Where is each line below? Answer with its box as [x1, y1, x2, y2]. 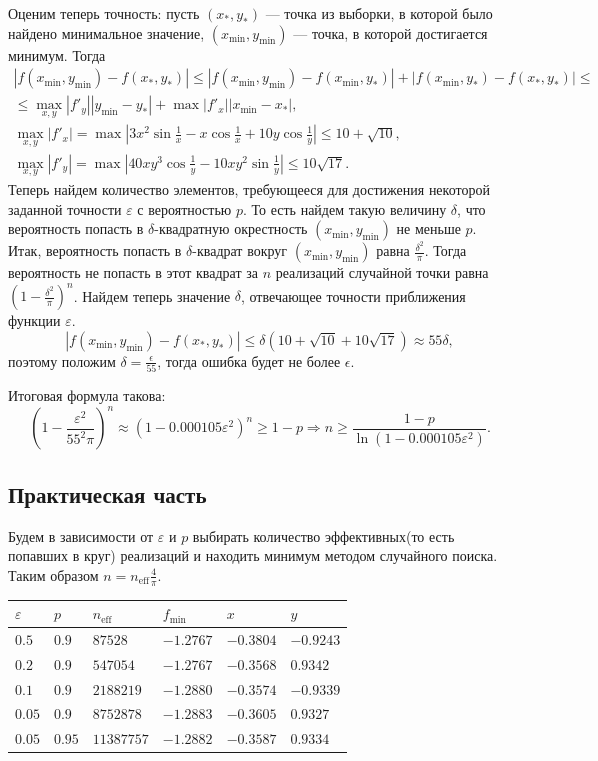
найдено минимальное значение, [8, 22, 205, 43]
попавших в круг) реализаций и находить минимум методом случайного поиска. [8, 545, 498, 566]
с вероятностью [137, 198, 232, 219]
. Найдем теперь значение [73, 285, 231, 306]
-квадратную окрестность [154, 218, 308, 239]
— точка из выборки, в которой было [265, 3, 493, 23]
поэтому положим [8, 350, 116, 371]
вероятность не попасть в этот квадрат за [8, 262, 258, 283]
